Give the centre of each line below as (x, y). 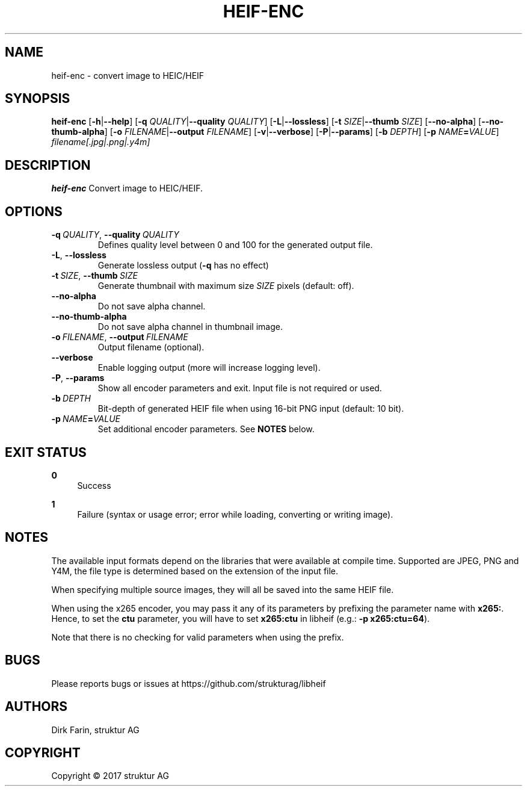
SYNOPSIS (38, 99)
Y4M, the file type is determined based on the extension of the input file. (195, 571)
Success (94, 485)
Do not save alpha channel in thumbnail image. (190, 327)
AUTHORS (36, 707)
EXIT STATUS (46, 452)
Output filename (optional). (151, 347)
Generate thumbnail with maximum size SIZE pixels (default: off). (226, 286)
